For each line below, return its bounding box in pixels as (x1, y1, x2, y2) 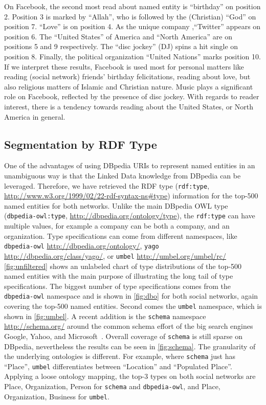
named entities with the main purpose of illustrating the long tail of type (4, 271, 233, 281)
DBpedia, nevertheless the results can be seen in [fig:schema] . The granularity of (4, 341, 256, 351)
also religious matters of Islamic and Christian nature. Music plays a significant (4, 81, 253, 92)
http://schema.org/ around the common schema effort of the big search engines (4, 321, 253, 331)
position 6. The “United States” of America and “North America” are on (4, 31, 232, 41)
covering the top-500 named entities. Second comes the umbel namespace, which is (4, 300, 262, 311)
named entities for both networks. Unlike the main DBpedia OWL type (4, 200, 228, 211)
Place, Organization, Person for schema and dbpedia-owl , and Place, (4, 381, 220, 392)
